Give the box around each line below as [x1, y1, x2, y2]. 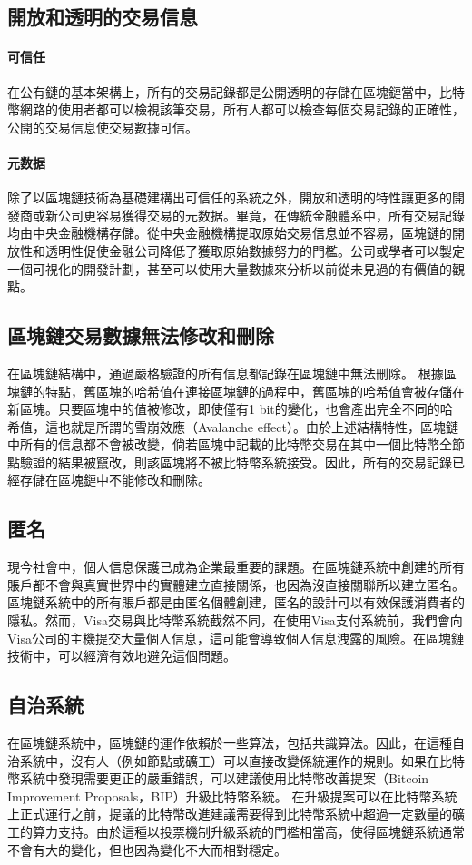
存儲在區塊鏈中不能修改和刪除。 [19, 470, 211, 489]
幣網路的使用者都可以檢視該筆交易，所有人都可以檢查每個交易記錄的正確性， [7, 100, 465, 119]
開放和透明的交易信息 [7, 3, 198, 31]
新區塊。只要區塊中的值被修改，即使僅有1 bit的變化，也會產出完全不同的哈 [7, 399, 453, 418]
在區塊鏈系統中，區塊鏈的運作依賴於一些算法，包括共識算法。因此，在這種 [7, 733, 452, 752]
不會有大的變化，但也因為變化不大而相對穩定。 [7, 840, 287, 859]
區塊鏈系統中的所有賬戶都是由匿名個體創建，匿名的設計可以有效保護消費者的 [7, 593, 465, 612]
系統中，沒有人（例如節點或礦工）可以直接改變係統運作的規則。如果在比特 [19, 751, 465, 770]
